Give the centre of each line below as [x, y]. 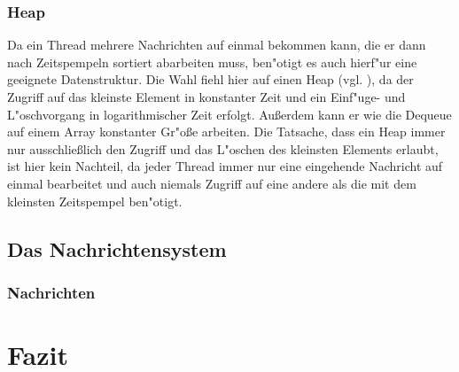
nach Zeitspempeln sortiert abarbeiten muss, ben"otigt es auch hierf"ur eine [212, 62]
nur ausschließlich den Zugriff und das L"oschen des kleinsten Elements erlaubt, [223, 148]
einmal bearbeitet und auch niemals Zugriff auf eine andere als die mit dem [212, 183]
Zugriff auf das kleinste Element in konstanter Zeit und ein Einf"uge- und [206, 97]
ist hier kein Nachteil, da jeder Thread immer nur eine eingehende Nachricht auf [225, 166]
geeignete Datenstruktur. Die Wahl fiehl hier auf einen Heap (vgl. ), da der [210, 79]
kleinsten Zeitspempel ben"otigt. [95, 201]
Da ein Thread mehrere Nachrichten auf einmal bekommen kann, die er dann [217, 45]
